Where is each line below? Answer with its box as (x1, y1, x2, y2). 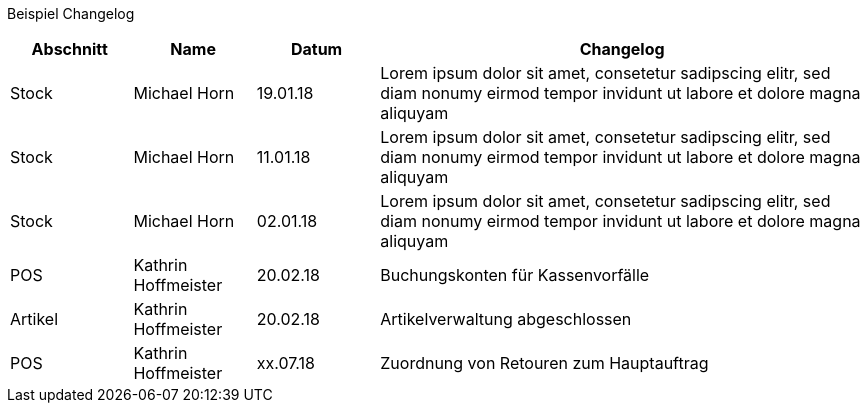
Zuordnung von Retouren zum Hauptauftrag (380, 353, 709, 373)
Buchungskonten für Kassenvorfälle (380, 265, 650, 285)
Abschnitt (31, 39, 108, 59)
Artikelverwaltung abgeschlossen (380, 309, 632, 329)
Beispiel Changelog (7, 5, 135, 22)
